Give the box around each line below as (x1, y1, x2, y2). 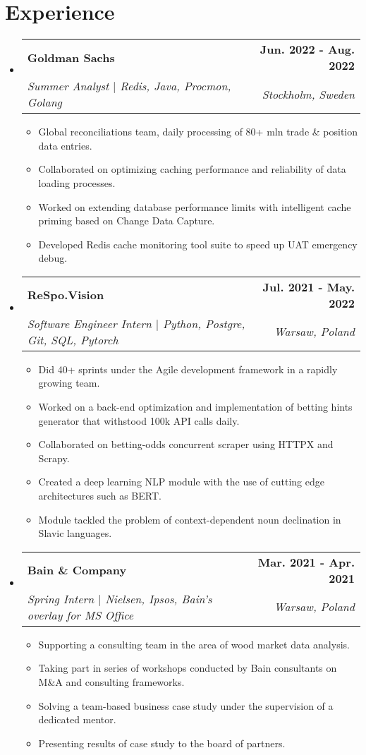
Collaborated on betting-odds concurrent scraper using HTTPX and (38, 437, 334, 452)
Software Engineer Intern (27, 315, 152, 332)
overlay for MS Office (27, 606, 134, 623)
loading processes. (38, 175, 116, 190)
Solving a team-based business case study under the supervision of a (38, 698, 334, 713)
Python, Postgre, (163, 315, 245, 332)
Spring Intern (27, 590, 94, 607)
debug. (38, 250, 68, 265)
